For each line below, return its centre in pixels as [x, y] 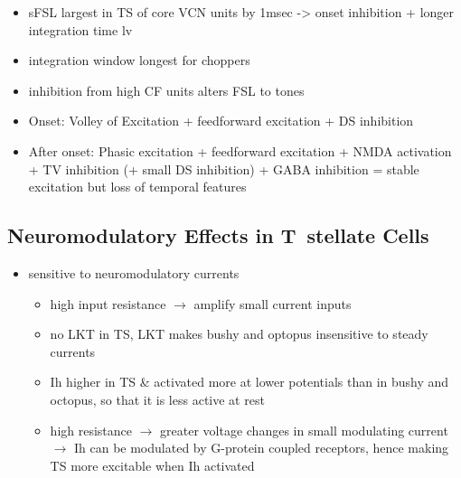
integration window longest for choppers [139, 60]
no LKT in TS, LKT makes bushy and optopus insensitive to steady [239, 334]
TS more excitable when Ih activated [152, 465]
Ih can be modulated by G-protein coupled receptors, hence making [261, 448]
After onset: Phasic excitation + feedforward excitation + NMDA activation [240, 150]
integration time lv [80, 29]
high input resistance [108, 303]
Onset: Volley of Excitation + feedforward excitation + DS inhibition [221, 121]
